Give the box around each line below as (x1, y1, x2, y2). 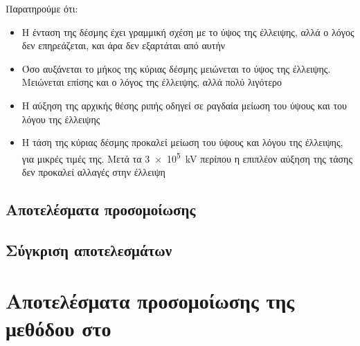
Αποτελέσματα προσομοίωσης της (6, 286, 295, 315)
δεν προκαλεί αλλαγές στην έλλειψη (21, 165, 165, 179)
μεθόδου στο (6, 313, 111, 342)
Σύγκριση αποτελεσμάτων (6, 239, 172, 260)
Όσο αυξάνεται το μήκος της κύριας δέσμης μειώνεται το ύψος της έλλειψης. (21, 61, 331, 75)
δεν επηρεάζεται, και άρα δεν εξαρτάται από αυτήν (21, 38, 226, 53)
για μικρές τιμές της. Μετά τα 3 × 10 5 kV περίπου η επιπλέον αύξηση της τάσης (21, 149, 352, 165)
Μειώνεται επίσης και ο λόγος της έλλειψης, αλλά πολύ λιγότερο (21, 75, 282, 89)
